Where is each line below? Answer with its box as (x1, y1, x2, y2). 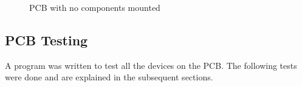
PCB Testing (5, 30, 88, 49)
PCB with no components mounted (29, 1, 160, 13)
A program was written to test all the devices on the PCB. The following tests (5, 59, 297, 71)
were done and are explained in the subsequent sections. (5, 71, 213, 83)
